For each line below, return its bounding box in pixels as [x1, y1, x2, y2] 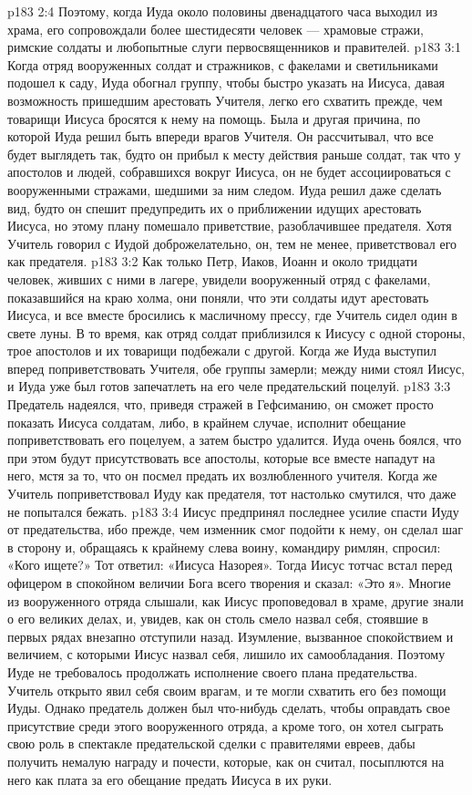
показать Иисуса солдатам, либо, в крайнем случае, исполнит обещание [7, 412, 406, 431]
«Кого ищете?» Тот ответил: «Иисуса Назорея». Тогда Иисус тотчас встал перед [7, 555, 453, 574]
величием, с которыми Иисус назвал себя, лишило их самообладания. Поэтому [7, 645, 446, 664]
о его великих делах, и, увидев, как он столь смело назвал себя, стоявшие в [7, 609, 428, 628]
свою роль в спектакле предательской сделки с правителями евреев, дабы [7, 734, 416, 753]
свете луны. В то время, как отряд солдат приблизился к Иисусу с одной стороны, [7, 323, 466, 342]
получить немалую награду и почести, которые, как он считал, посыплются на [7, 751, 445, 770]
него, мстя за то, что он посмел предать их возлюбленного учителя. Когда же [7, 466, 437, 485]
